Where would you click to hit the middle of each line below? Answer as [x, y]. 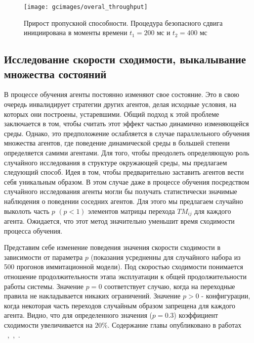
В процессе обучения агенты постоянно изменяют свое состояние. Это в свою [122, 94]
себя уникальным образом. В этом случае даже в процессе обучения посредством [127, 181]
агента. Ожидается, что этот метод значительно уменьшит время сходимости [119, 221]
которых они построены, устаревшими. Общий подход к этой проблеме [112, 114]
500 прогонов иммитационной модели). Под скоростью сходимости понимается [124, 267]
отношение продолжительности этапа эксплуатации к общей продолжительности [125, 276]
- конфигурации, [226, 296]
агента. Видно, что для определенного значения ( [78, 315]
